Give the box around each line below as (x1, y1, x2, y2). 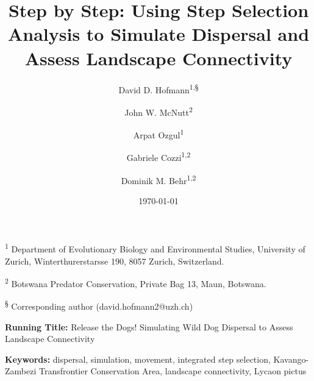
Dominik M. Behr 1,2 (121, 172, 196, 187)
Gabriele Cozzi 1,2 (126, 149, 191, 163)
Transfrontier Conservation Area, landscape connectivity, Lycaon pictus (38, 365, 307, 377)
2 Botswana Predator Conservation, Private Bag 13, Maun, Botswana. (5, 276, 266, 290)
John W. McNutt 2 (124, 104, 193, 118)
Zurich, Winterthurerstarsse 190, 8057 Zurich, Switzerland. (5, 254, 224, 267)
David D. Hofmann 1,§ (118, 81, 199, 96)
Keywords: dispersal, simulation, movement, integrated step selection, (5, 352, 271, 365)
